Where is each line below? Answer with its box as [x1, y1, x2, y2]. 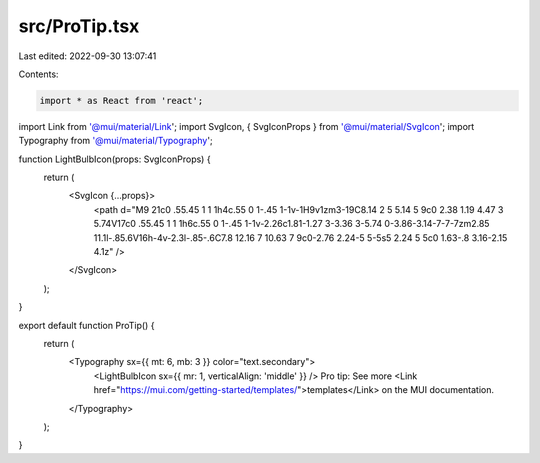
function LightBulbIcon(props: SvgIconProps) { [18, 153, 211, 165]
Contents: [18, 68, 59, 80]
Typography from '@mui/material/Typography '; [18, 135, 214, 147]
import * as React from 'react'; [39, 95, 204, 106]
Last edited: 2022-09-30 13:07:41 [18, 50, 157, 62]
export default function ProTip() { [18, 319, 155, 331]
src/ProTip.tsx [18, 15, 140, 37]
